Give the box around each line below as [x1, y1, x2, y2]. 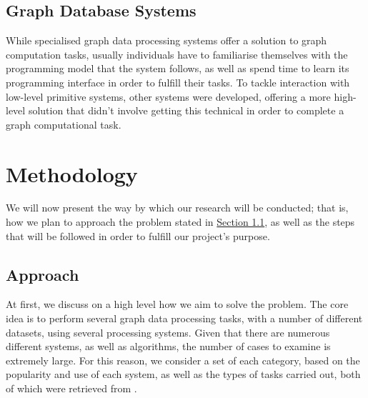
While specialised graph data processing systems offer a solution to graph [6, 33, 327, 48]
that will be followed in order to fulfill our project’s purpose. [6, 228, 270, 243]
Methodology [6, 159, 138, 188]
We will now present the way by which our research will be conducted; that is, [6, 200, 349, 215]
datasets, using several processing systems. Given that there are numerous [6, 324, 330, 339]
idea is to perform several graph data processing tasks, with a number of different [6, 311, 363, 326]
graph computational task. [6, 116, 121, 131]
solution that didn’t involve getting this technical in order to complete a [28, 103, 344, 118]
